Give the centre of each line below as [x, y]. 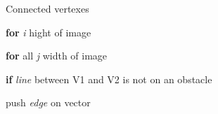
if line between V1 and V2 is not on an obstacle [109, 79]
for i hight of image [49, 32]
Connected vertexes [47, 8]
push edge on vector [48, 102]
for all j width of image [57, 56]
